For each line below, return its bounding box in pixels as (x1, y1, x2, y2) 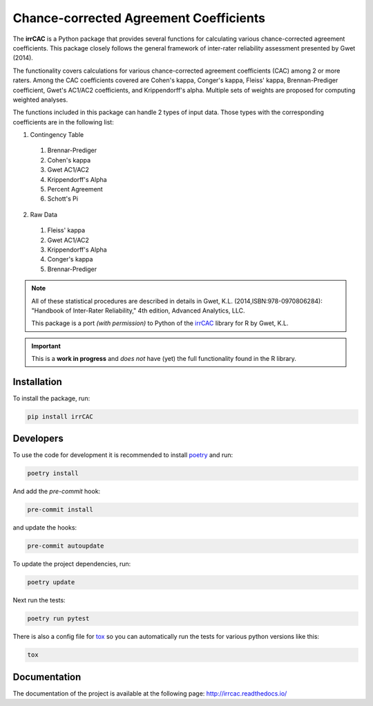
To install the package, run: (12, 394, 90, 402)
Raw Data (30, 210, 58, 219)
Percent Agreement (47, 185, 103, 194)
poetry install (27, 470, 79, 477)
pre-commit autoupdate (27, 542, 104, 550)
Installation (12, 375, 62, 387)
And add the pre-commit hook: (12, 487, 101, 496)
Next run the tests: (12, 596, 66, 604)
